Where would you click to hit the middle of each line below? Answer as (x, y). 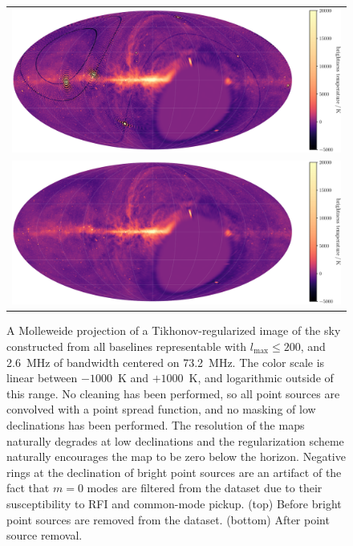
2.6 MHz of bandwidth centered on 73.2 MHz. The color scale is (166, 362)
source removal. (45, 535)
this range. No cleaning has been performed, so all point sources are (173, 393)
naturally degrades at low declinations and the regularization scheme (175, 440)
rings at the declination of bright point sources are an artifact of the (174, 472)
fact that (28, 488)
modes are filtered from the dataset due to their (205, 488)
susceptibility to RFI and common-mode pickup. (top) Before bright (174, 503)
